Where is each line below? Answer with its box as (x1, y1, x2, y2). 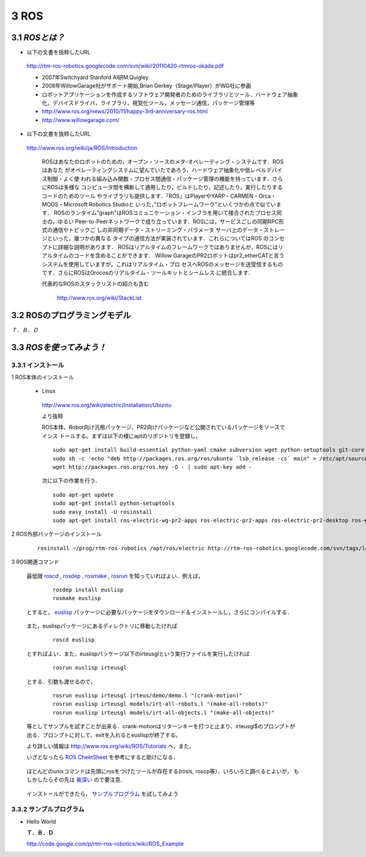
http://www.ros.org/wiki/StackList (57, 294, 142, 302)
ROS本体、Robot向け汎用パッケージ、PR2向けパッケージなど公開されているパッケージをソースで (41, 424, 285, 431)
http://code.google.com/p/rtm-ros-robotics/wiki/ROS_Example (26, 840, 184, 848)
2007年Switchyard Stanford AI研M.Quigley (41, 73, 149, 81)
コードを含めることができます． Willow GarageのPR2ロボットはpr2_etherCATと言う (73, 252, 285, 259)
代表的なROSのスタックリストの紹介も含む (41, 280, 149, 287)
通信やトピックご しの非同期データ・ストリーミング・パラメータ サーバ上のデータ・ (52, 226, 264, 234)
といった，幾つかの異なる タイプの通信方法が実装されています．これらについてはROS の (46, 235, 269, 242)
